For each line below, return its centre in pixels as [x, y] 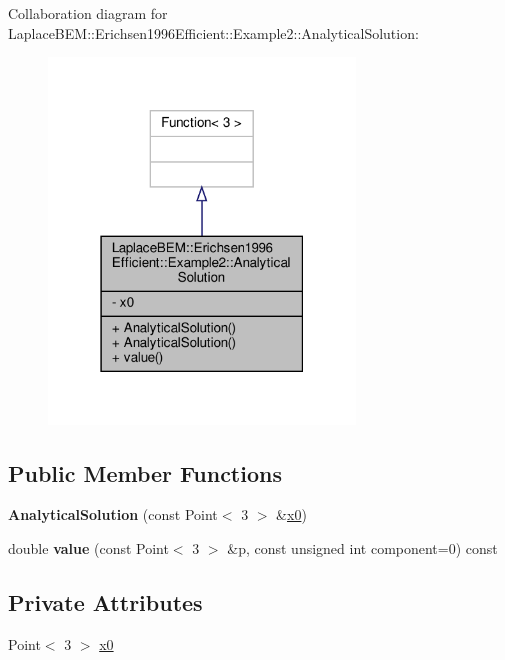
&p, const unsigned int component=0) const [362, 547]
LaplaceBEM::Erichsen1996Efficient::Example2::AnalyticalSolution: [213, 32]
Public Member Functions [145, 472]
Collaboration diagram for [88, 13]
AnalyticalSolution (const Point [113, 514]
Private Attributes [105, 601]
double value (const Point [88, 547]
